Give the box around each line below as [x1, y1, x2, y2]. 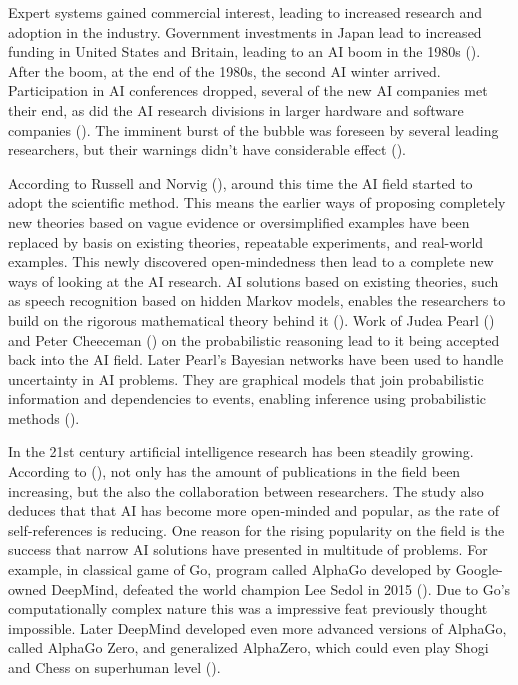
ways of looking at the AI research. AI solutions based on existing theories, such [8, 270, 499, 291]
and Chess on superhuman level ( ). [8, 657, 221, 677]
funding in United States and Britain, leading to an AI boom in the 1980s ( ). [8, 41, 481, 62]
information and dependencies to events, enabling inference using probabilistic [8, 388, 487, 409]
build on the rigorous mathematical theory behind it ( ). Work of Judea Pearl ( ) [8, 309, 495, 330]
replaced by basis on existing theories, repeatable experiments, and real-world [8, 231, 484, 252]
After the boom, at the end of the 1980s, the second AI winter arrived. [8, 60, 441, 81]
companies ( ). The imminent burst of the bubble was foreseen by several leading [8, 119, 499, 140]
